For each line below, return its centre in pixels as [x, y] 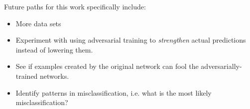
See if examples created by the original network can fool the [107, 66]
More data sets [38, 23]
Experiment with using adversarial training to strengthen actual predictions [131, 40]
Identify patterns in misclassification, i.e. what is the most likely [114, 92]
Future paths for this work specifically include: [75, 6]
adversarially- [221, 66]
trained [27, 76]
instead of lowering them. [54, 49]
